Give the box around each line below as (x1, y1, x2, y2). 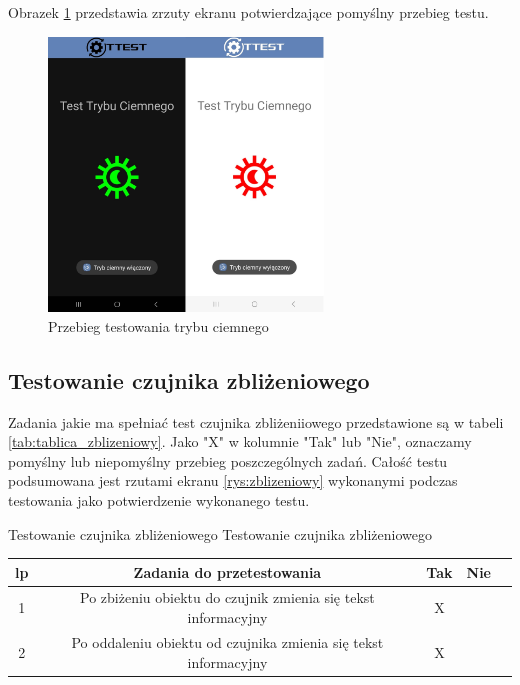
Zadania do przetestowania (133, 561, 322, 582)
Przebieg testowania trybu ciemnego (48, 315, 269, 336)
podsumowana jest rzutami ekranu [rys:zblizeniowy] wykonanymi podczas (8, 470, 458, 491)
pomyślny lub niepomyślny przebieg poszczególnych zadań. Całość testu (8, 450, 448, 471)
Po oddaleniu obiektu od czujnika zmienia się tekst (71, 631, 384, 652)
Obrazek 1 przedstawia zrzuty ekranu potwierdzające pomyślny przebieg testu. (8, 2, 489, 22)
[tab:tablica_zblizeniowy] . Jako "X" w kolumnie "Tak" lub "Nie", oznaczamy (8, 431, 472, 452)
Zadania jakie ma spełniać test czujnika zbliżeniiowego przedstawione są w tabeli (8, 411, 504, 432)
